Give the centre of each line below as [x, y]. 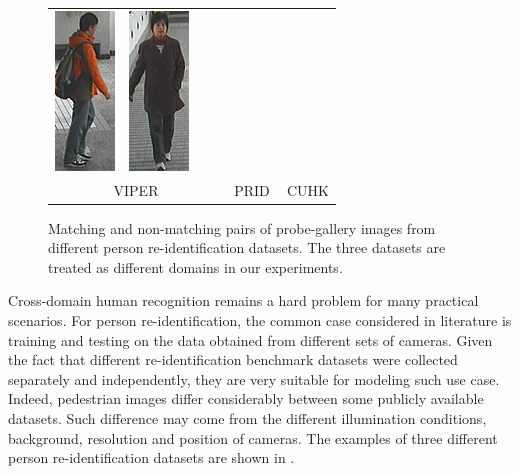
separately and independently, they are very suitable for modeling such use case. [254, 378]
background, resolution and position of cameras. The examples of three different [253, 437]
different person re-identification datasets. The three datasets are [247, 247]
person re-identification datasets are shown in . [151, 457]
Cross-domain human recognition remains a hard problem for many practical [243, 300]
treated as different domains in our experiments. [195, 266]
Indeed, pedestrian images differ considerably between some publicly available [246, 398]
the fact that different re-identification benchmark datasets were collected [233, 359]
